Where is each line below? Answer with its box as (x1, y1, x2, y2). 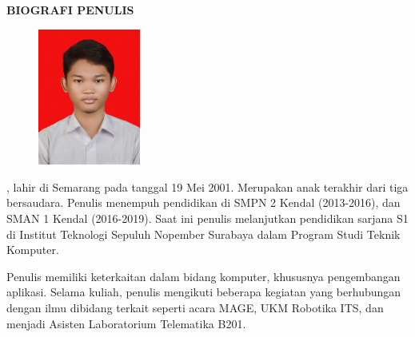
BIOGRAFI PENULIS (6, 2, 134, 18)
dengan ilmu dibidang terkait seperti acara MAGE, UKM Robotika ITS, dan (6, 299, 384, 315)
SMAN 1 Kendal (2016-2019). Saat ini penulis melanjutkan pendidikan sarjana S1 (6, 209, 409, 226)
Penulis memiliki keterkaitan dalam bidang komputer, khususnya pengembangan (6, 268, 401, 284)
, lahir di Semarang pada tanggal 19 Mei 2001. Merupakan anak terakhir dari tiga (6, 178, 409, 195)
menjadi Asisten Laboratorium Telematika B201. (6, 315, 246, 331)
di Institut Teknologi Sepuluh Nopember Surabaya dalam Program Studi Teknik (6, 225, 401, 242)
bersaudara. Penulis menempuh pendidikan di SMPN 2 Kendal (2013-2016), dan (6, 194, 401, 211)
